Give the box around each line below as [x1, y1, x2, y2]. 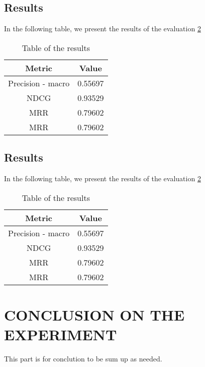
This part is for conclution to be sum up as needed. [4, 353, 162, 363]
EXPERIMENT [4, 324, 117, 344]
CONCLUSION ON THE [4, 304, 185, 325]
